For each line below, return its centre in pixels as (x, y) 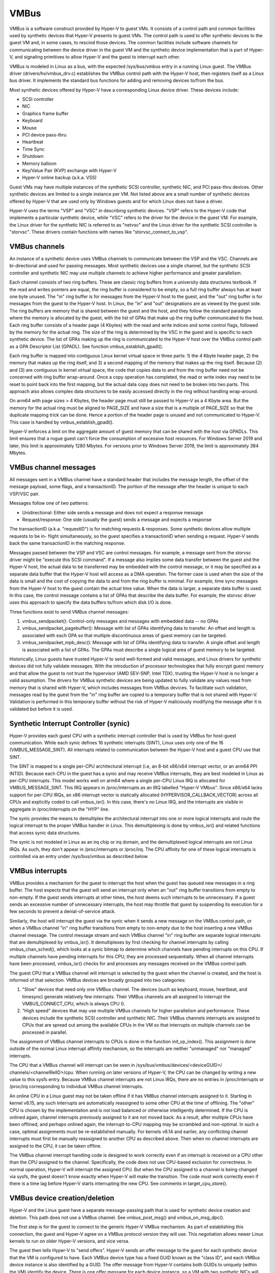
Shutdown (33, 156)
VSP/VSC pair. (24, 493)
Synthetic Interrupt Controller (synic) (70, 723)
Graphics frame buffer (45, 113)
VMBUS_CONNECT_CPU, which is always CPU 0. (74, 1004)
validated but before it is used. (41, 709)
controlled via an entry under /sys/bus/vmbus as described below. (79, 856)
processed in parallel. (45, 1032)
